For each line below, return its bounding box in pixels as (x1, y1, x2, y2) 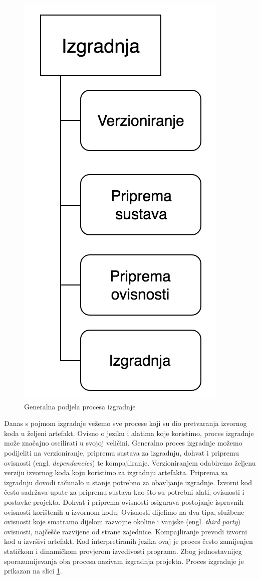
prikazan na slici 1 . (4, 565, 62, 576)
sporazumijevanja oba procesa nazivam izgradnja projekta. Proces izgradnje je (4, 555, 244, 566)
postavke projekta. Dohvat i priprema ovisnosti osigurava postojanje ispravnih (4, 496, 244, 507)
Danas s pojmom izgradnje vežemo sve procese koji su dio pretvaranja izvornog (4, 418, 247, 428)
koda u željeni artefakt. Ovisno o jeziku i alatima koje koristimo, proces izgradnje (4, 427, 254, 438)
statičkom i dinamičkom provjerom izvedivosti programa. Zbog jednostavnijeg (4, 545, 242, 556)
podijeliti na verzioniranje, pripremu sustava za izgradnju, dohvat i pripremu (4, 447, 239, 458)
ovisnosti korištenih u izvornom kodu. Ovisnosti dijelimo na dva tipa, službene (4, 506, 244, 517)
